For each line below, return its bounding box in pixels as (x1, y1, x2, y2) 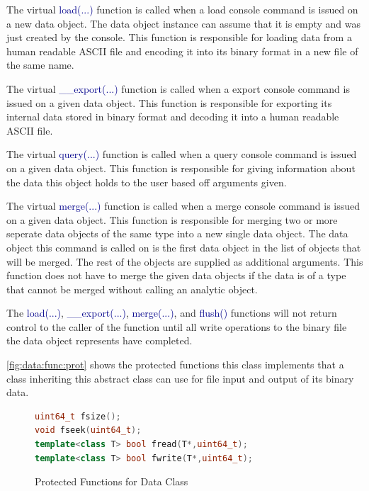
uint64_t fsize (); (35, 411, 121, 422)
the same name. (6, 57, 74, 72)
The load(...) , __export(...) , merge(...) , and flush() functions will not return (6, 305, 337, 320)
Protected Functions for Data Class (35, 474, 188, 489)
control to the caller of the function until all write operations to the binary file (6, 319, 347, 334)
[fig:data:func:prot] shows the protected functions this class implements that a (6, 357, 344, 372)
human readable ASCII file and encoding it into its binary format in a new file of (6, 43, 358, 58)
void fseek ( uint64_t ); (35, 425, 142, 436)
